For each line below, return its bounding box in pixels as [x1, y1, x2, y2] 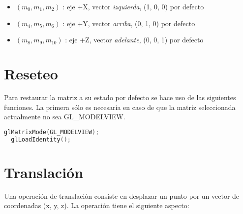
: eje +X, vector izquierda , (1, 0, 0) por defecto [62, 1, 204, 11]
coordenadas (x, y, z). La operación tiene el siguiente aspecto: [4, 200, 189, 211]
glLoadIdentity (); [11, 136, 71, 143]
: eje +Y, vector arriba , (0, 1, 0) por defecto [62, 18, 195, 28]
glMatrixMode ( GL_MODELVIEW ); [4, 128, 99, 136]
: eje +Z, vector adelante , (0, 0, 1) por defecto [65, 35, 204, 45]
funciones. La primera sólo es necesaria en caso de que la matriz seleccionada [4, 102, 236, 112]
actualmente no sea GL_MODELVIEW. [4, 111, 125, 122]
